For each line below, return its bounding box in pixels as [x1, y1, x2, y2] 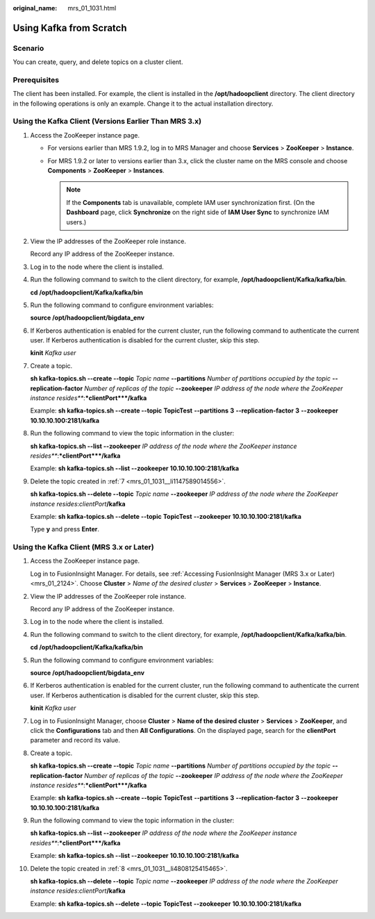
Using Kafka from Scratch [12, 22, 128, 34]
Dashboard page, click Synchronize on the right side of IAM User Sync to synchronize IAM [66, 208, 329, 217]
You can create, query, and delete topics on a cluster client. [12, 58, 183, 66]
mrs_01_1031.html [67, 4, 117, 12]
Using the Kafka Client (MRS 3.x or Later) [12, 543, 154, 552]
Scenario [12, 43, 44, 53]
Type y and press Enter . [30, 525, 100, 533]
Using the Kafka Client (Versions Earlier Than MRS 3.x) [12, 117, 201, 126]
